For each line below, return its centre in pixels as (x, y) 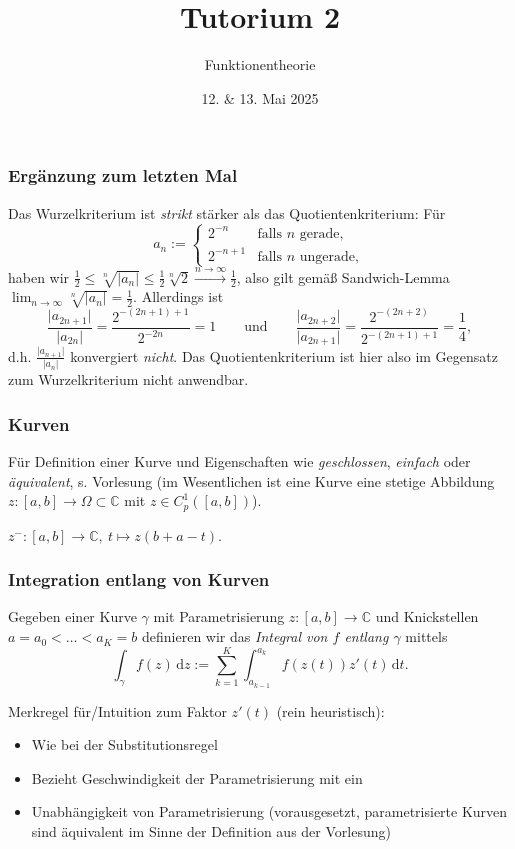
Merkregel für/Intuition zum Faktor (117, 710)
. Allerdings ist (178, 296)
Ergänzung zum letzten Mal (123, 175)
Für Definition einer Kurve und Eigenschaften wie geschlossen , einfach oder (239, 461)
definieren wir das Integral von (235, 636)
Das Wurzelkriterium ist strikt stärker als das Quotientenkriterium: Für (227, 212)
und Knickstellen (427, 616)
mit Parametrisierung (219, 616)
